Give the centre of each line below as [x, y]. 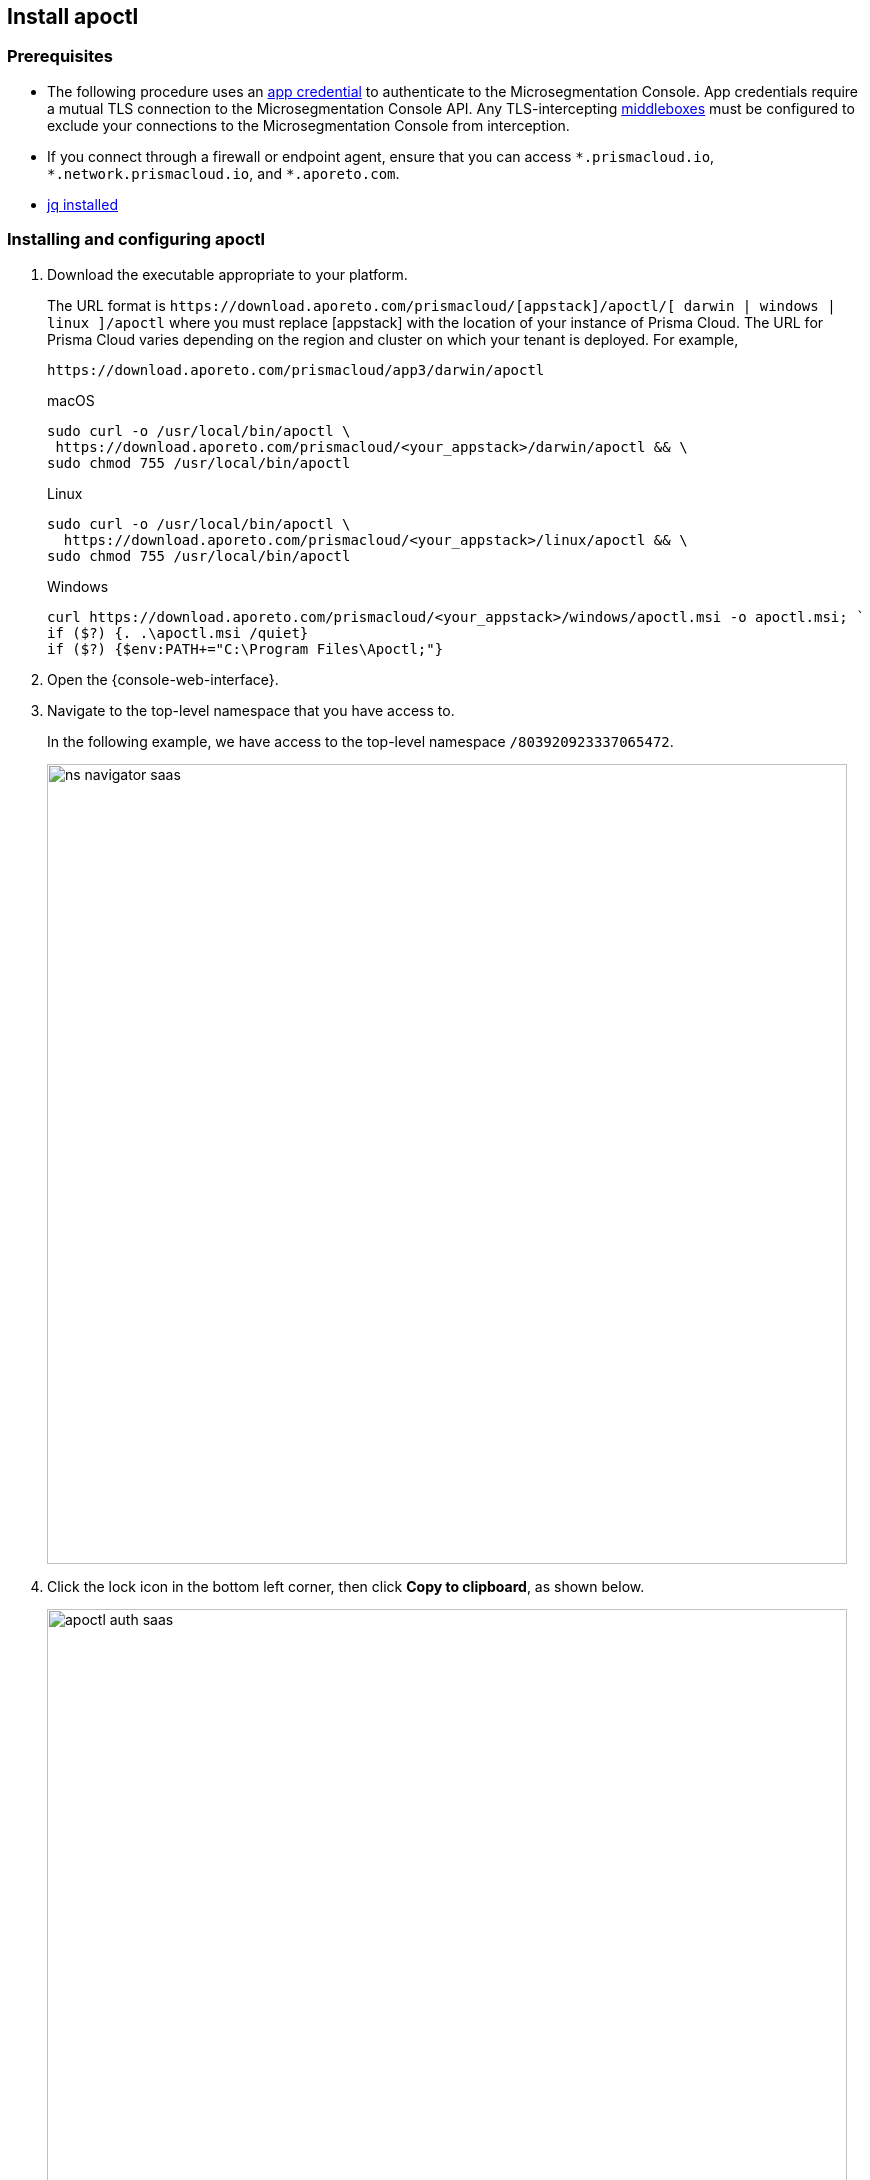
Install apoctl [73, 16]
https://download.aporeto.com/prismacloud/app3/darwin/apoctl [296, 369]
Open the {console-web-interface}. [163, 679]
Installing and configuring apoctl [136, 239]
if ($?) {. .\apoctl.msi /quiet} [178, 632]
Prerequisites [60, 56]
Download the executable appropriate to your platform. [227, 274]
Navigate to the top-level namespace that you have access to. [251, 710]
